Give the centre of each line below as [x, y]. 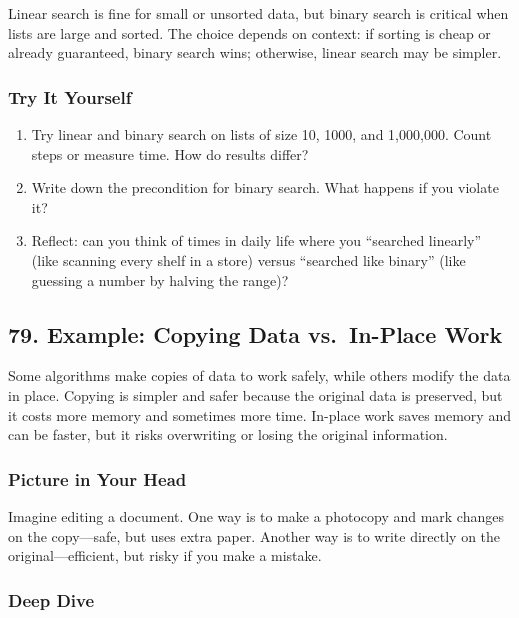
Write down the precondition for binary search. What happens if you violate [265, 187]
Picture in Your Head [97, 478]
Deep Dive [51, 599]
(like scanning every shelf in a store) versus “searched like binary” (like [248, 259]
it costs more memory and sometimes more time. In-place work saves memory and [259, 414]
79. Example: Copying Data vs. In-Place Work [255, 333]
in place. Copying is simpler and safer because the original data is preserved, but [255, 394]
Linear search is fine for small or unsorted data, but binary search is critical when [258, 13]
